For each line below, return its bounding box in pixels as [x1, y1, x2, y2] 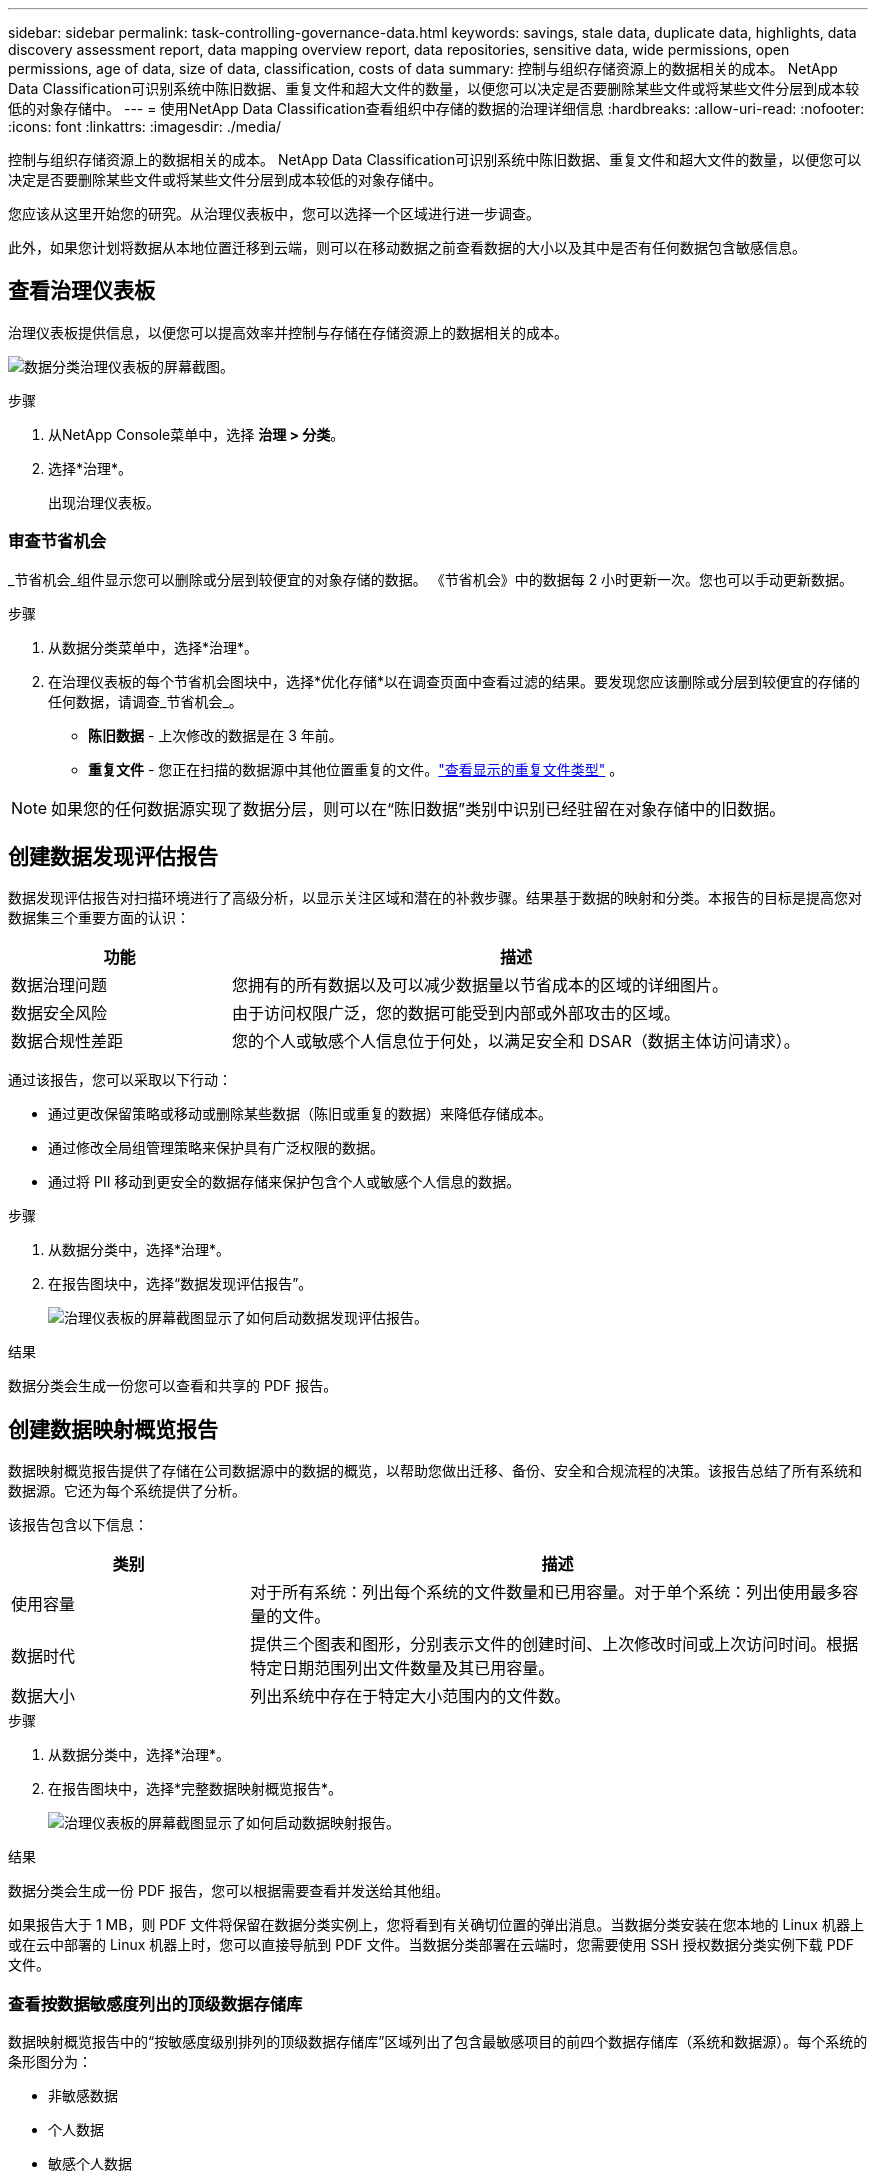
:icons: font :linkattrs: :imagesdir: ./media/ [8, 118, 282, 135]
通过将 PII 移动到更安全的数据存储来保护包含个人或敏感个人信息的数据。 [48, 1173, 521, 1191]
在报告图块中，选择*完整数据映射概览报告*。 [48, 1780, 343, 1798]
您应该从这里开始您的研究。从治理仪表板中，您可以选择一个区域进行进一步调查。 [8, 205, 540, 222]
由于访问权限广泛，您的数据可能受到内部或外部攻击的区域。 [232, 1003, 681, 1024]
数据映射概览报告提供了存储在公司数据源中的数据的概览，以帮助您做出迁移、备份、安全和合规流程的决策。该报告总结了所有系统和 [8, 1462, 862, 1480]
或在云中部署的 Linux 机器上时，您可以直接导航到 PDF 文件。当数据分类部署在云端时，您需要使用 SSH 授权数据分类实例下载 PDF [8, 1936, 855, 1954]
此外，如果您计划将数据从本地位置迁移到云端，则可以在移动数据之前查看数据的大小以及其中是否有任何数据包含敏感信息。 [8, 239, 806, 256]
